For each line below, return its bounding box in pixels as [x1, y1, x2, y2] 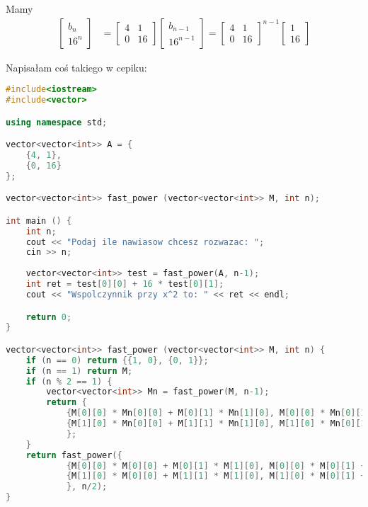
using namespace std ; [6, 117, 108, 127]
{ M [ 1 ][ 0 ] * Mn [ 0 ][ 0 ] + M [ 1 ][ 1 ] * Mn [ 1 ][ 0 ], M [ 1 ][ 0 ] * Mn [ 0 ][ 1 [66, 418, 366, 429]
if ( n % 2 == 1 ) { [25, 376, 113, 387]
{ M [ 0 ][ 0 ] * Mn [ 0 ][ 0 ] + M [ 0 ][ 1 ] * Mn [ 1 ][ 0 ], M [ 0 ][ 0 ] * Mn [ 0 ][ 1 [66, 408, 366, 418]
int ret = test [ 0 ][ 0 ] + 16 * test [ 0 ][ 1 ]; [25, 279, 224, 290]
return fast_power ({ [25, 450, 122, 460]
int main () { [6, 215, 72, 226]
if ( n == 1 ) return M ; [25, 365, 133, 376]
